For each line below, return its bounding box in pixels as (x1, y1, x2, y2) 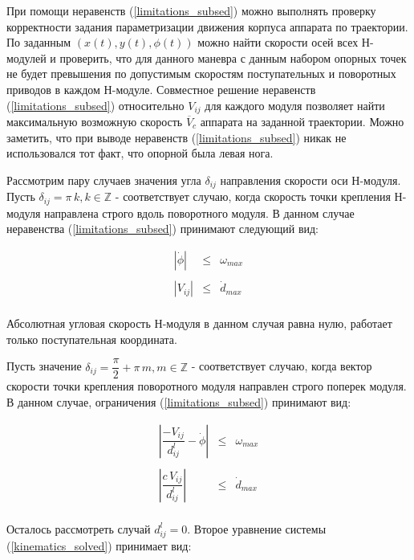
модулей (6, 49, 47, 66)
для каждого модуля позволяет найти (205, 96, 385, 113)
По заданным (6, 34, 71, 51)
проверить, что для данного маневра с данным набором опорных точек (59, 49, 407, 66)
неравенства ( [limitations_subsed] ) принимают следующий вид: (6, 220, 319, 237)
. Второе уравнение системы (187, 520, 327, 537)
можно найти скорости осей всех (197, 34, 359, 51)
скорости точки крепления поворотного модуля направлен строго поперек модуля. (6, 378, 407, 394)
